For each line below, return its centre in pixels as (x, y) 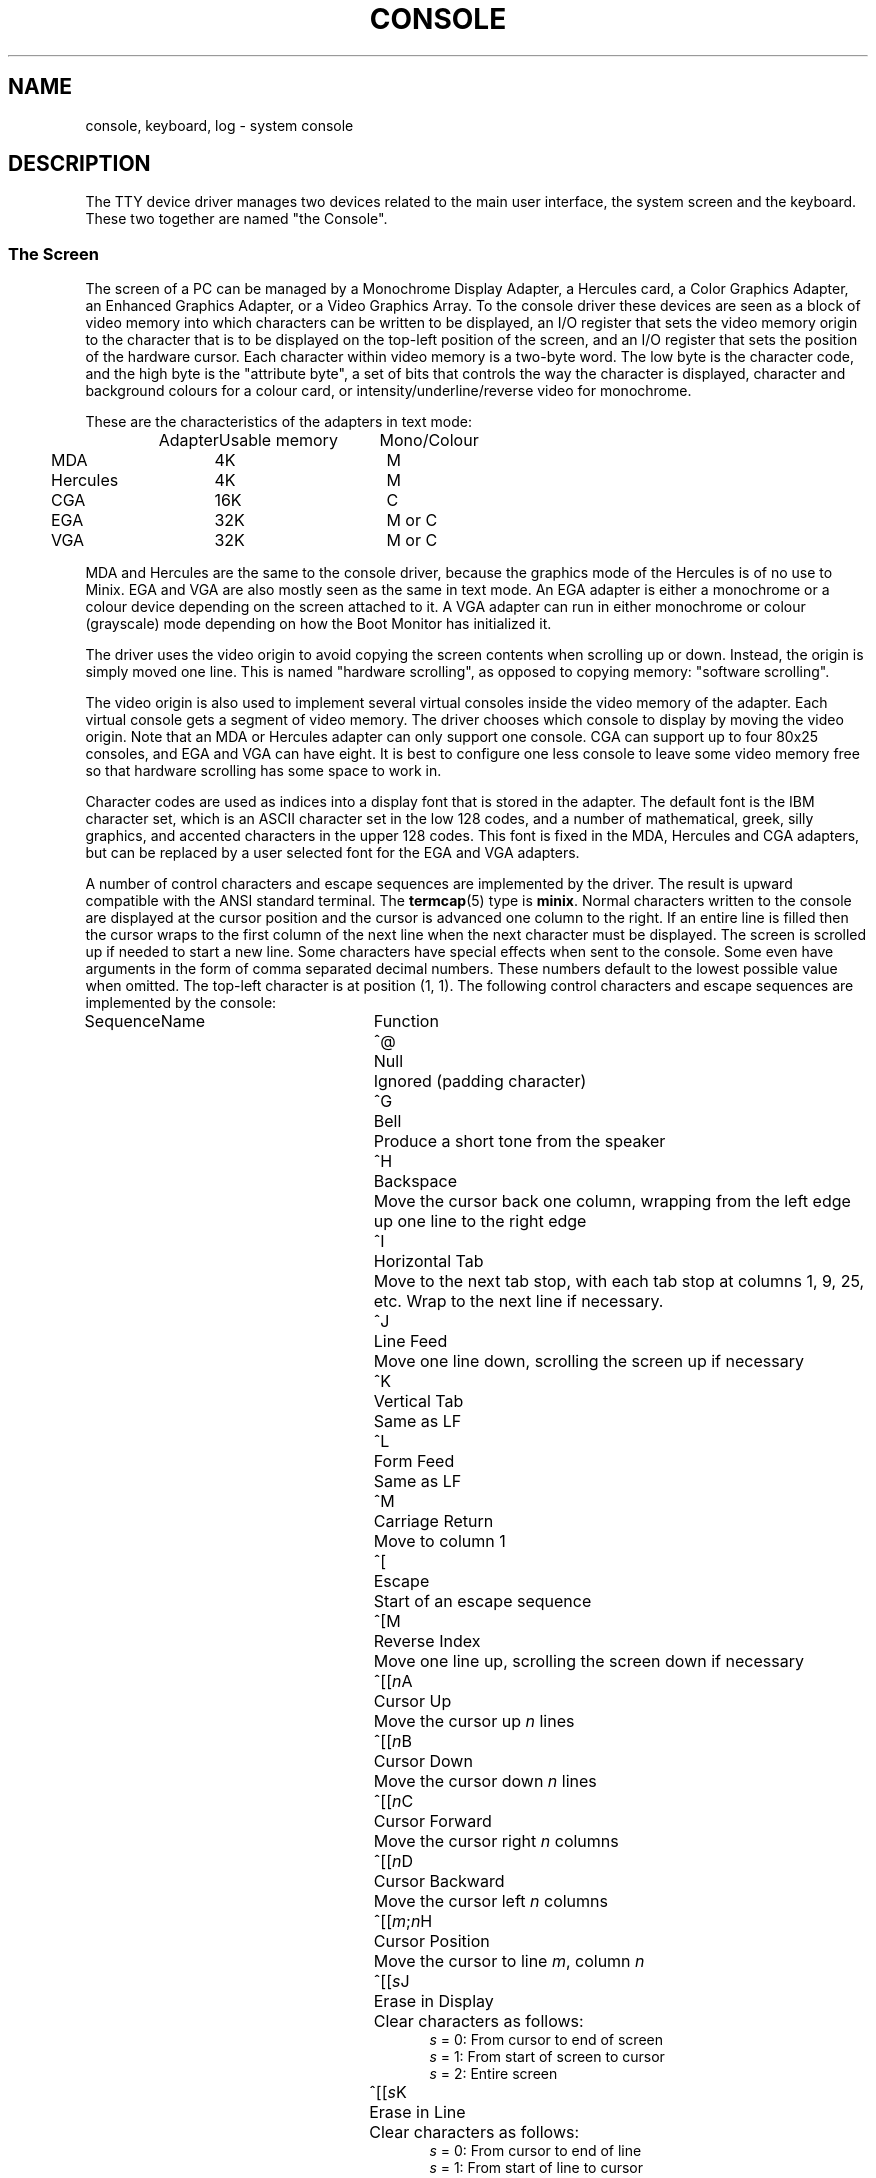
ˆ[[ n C (393, 1801)
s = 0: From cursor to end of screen (546, 2040)
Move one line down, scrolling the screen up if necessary (588, 1361)
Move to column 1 (439, 1541)
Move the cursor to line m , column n (509, 1961)
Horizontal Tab (428, 1261)
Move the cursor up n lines (474, 1721)
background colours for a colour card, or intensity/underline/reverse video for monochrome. (388, 391)
